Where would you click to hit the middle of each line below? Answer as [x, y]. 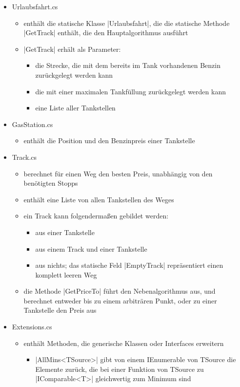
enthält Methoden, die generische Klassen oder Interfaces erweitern [124, 343]
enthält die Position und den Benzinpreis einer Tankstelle [109, 140]
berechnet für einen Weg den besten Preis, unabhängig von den [118, 173]
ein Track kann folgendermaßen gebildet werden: [96, 216]
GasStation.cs [32, 124]
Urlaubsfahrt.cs [35, 6]
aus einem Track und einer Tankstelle [91, 248]
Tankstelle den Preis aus [60, 310]
